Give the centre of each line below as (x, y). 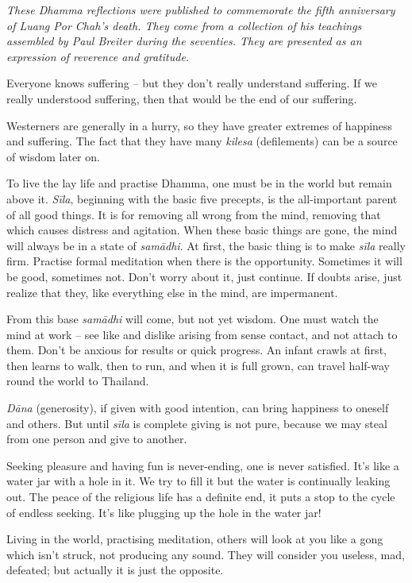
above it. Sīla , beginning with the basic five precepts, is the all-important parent (202, 198)
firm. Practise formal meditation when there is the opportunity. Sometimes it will (204, 261)
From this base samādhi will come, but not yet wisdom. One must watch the (193, 319)
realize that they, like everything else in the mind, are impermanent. (172, 292)
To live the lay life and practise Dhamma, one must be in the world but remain (199, 183)
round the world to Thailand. (78, 381)
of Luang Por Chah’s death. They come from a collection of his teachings (184, 25)
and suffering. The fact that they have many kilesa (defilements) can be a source (202, 141)
